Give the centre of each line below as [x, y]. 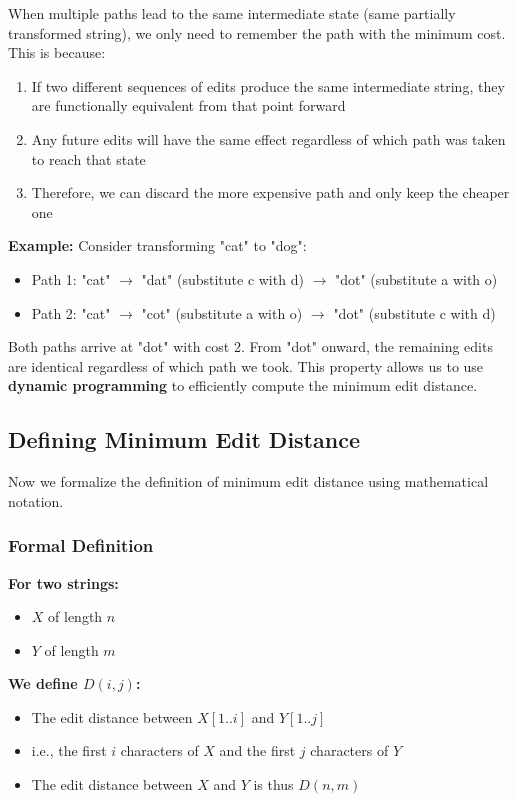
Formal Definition [81, 545]
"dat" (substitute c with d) [222, 278]
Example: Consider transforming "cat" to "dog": [157, 245]
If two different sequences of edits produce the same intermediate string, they [268, 85]
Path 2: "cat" [71, 312]
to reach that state [88, 158]
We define [43, 683]
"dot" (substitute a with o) [416, 278]
